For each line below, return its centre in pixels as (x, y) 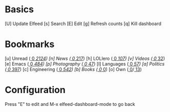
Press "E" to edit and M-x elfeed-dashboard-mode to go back (70, 104)
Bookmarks (30, 44)
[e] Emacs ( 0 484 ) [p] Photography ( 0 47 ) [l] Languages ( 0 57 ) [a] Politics (85, 64)
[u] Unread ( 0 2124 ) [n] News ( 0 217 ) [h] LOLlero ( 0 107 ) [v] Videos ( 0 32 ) (85, 58)
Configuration (35, 90)
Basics (19, 9)
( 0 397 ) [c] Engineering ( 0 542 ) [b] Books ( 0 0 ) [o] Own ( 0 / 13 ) (73, 69)
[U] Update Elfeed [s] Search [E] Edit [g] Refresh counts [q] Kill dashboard (83, 24)
